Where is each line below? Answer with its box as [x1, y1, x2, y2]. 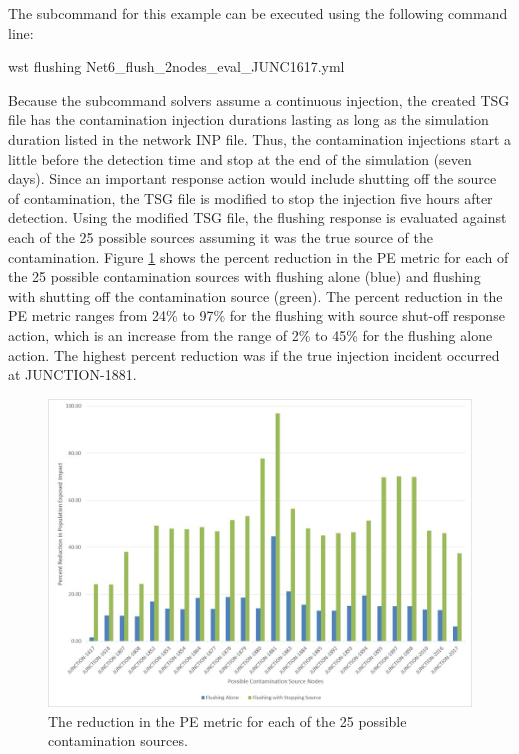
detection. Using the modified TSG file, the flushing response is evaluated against [8, 207, 507, 228]
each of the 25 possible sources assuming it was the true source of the [8, 226, 433, 247]
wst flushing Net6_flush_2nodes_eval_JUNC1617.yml [8, 56, 345, 77]
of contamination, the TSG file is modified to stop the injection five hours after [8, 187, 493, 208]
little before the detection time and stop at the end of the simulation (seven [8, 148, 472, 169]
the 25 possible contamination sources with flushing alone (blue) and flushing [8, 266, 481, 287]
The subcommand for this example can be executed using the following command [8, 3, 508, 23]
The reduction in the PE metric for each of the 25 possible [48, 710, 407, 731]
